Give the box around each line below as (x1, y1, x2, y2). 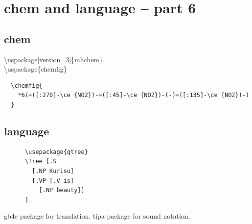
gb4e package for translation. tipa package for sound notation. (4, 211, 190, 221)
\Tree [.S (24, 158, 57, 165)
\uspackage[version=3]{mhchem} (4, 54, 103, 64)
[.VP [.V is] (32, 177, 74, 184)
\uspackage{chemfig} (4, 64, 67, 74)
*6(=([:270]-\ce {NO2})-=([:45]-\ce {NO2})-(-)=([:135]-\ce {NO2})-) (18, 92, 250, 99)
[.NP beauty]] (39, 187, 85, 194)
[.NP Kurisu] (32, 167, 74, 174)
